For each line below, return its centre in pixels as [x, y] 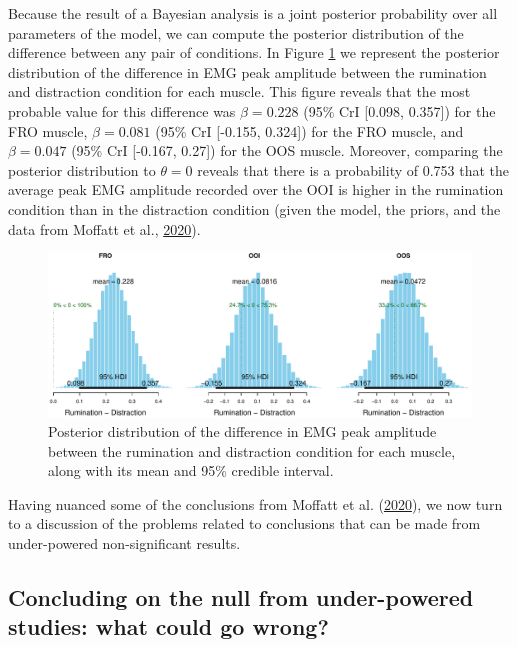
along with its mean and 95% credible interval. [191, 470]
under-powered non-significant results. [124, 543]
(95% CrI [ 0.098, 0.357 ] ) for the [399, 110]
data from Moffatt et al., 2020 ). [104, 228]
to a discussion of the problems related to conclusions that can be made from [244, 523]
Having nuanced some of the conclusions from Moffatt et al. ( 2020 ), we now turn [255, 503]
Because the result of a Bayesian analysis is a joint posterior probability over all [253, 13]
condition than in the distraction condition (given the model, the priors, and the [254, 208]
